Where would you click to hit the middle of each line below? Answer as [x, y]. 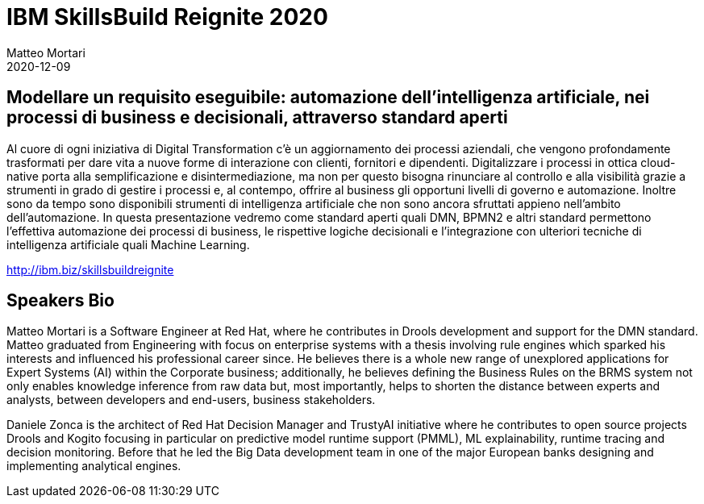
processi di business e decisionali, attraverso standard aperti [257, 118]
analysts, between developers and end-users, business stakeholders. [191, 400]
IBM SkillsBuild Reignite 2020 [167, 17]
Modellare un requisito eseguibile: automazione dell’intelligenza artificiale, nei [328, 98]
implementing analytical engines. [94, 466]
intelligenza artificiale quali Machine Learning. [128, 244]
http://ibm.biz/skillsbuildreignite [90, 269]
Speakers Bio [60, 301]
